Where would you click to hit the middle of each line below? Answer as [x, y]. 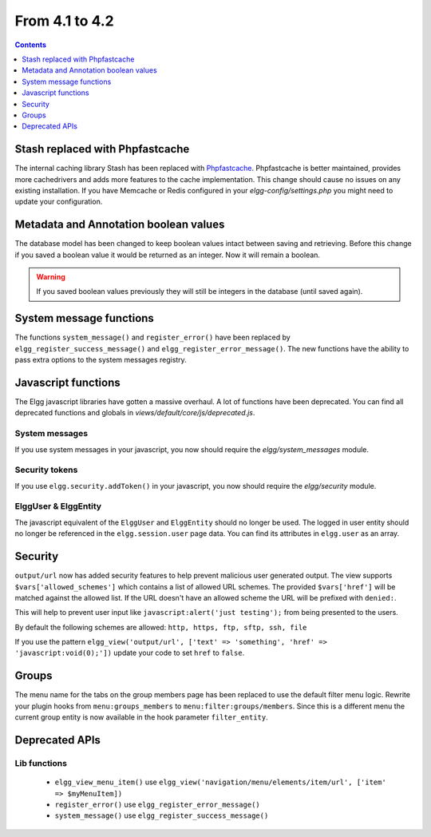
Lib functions [41, 763]
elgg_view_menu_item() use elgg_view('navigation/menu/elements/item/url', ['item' [220, 782]
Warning [51, 277]
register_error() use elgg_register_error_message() [158, 804]
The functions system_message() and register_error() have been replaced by [152, 337]
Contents [31, 45]
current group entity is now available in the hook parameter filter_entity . [141, 717]
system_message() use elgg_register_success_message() [162, 815]
